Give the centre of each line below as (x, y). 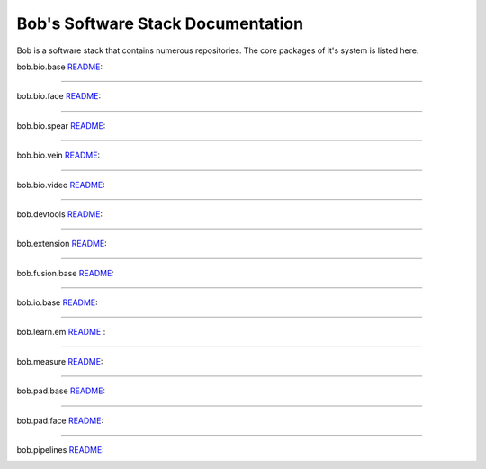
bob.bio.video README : (61, 185)
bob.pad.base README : (61, 391)
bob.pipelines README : (61, 450)
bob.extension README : (62, 244)
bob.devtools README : (60, 214)
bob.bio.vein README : (58, 155)
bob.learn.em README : (61, 332)
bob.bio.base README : (60, 67)
